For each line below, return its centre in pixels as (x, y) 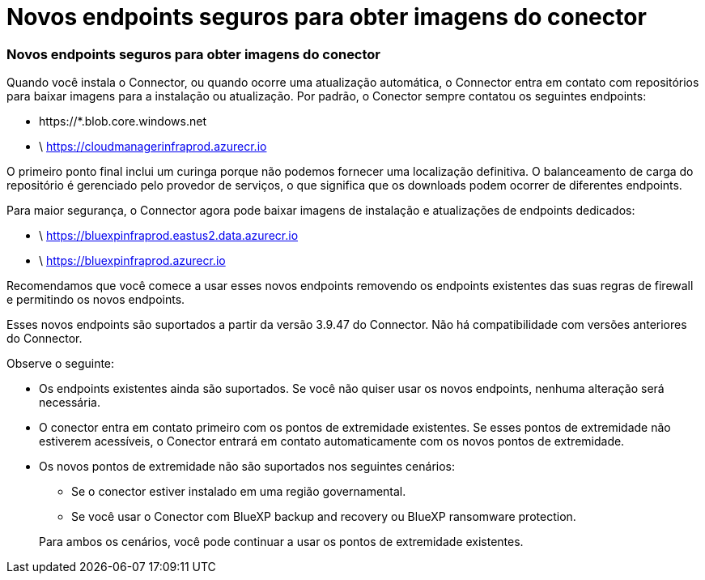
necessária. (70, 403)
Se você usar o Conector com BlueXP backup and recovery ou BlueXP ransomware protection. (324, 517)
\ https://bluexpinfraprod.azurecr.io (132, 261)
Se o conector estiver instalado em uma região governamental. (239, 492)
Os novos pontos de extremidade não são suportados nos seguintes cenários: (247, 467)
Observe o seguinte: (61, 364)
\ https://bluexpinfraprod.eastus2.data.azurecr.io (169, 236)
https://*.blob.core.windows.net (123, 122)
